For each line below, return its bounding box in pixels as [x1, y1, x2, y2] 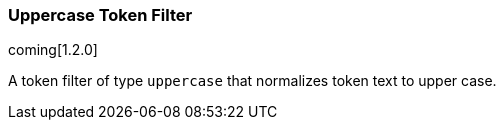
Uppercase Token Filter [8, 5, 193, 25]
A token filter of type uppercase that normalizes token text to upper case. [8, 72, 497, 90]
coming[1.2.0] [8, 41, 98, 59]
